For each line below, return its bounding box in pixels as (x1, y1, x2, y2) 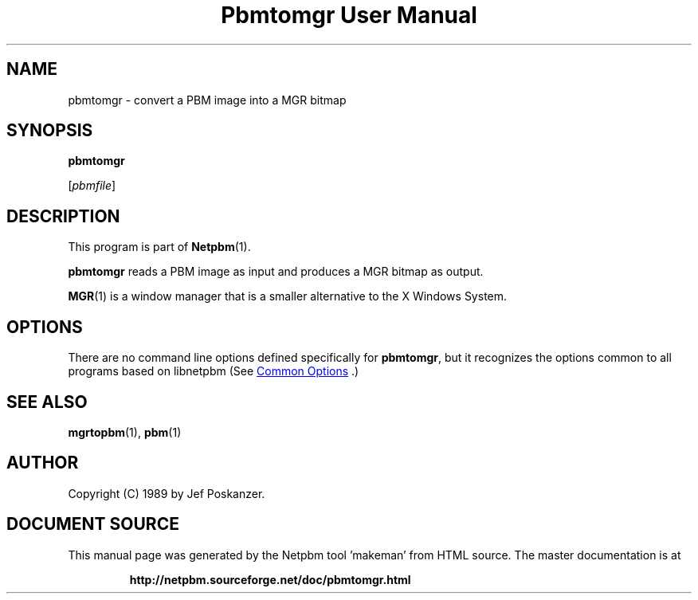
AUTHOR (6, 453, 79, 473)
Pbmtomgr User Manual (221, 2, 477, 29)
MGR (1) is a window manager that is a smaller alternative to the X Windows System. (68, 289, 508, 304)
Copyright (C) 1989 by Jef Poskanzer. (68, 486, 265, 500)
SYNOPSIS (6, 120, 93, 141)
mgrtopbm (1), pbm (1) (68, 425, 182, 439)
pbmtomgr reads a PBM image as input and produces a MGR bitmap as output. (68, 265, 484, 279)
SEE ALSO (6, 391, 88, 412)
